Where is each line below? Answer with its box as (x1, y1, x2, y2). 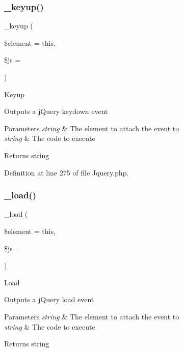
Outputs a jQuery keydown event (4, 106, 108, 116)
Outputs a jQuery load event (4, 294, 94, 305)
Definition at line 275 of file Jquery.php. (4, 167, 129, 178)
